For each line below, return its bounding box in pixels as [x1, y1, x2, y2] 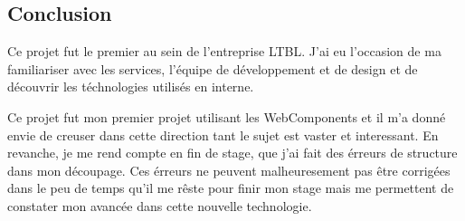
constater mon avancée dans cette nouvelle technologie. [7, 196, 312, 215]
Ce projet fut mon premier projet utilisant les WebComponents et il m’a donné [7, 107, 446, 126]
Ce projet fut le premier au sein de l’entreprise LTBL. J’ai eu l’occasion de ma [7, 42, 441, 61]
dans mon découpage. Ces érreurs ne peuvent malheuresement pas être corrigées [7, 160, 451, 179]
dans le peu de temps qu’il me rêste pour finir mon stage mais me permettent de [7, 178, 454, 197]
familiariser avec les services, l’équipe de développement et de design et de [7, 59, 418, 78]
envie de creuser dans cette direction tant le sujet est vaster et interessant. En [7, 125, 439, 144]
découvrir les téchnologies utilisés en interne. [7, 77, 254, 96]
